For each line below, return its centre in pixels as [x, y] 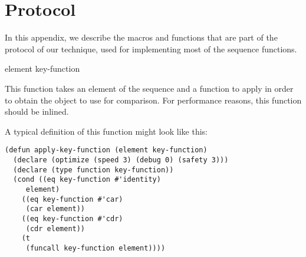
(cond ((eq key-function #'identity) [87, 180]
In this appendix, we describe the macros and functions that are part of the [141, 37]
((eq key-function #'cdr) [72, 218]
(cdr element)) [55, 228]
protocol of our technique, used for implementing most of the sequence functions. [151, 49]
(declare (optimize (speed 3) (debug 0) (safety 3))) [121, 160]
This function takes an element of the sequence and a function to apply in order [149, 88]
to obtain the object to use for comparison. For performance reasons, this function [153, 100]
